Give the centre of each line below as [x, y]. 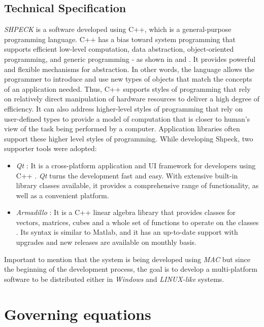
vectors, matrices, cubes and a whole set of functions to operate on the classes [137, 222]
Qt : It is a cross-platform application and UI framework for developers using [136, 165]
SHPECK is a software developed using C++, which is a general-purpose [118, 29]
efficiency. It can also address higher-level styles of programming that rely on [123, 108]
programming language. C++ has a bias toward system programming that [120, 39]
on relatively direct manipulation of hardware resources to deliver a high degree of [132, 99]
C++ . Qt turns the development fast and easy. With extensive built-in [127, 175]
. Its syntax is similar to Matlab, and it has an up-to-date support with [127, 232]
